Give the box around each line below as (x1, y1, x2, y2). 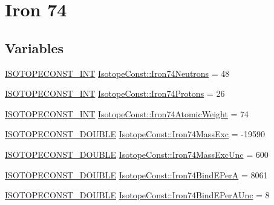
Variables (5, 38, 64, 57)
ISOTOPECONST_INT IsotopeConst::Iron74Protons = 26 (5, 87, 225, 100)
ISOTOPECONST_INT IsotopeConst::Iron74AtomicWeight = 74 (5, 107, 249, 120)
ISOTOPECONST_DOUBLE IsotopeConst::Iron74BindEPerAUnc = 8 (5, 189, 270, 201)
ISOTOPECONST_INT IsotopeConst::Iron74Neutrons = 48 (5, 67, 230, 79)
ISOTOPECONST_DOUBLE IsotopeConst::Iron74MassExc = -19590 (5, 128, 265, 140)
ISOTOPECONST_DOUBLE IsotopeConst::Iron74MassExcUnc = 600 (5, 148, 269, 160)
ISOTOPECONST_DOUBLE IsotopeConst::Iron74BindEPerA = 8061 (5, 168, 268, 181)
